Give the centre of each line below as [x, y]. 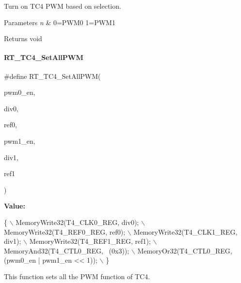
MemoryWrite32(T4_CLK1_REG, [185, 231]
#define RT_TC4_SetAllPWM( [52, 76]
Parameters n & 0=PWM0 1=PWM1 [60, 22]
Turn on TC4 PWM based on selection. [63, 6]
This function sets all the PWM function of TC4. [77, 276]
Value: [15, 206]
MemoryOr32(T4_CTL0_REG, [185, 250]
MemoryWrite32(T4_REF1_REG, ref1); [90, 241]
